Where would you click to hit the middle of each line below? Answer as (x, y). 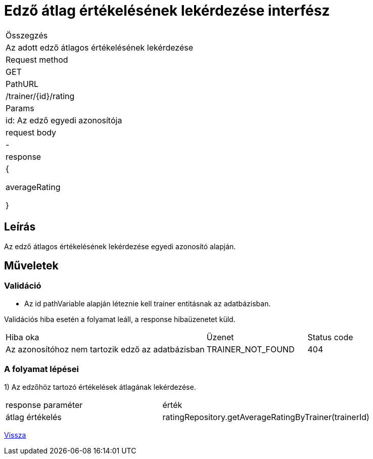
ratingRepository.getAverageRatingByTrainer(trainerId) (266, 417)
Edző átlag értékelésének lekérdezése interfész (167, 11)
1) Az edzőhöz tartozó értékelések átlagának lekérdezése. (100, 387)
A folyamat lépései (41, 369)
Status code (330, 337)
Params (20, 108)
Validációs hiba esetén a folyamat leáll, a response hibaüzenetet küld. (120, 319)
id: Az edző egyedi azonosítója (64, 120)
